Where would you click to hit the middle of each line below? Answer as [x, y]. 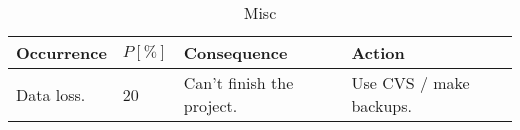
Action [378, 52]
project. [210, 105]
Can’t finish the [238, 82]
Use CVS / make [410, 82]
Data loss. [51, 94]
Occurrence [61, 52]
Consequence [235, 52]
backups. [381, 105]
